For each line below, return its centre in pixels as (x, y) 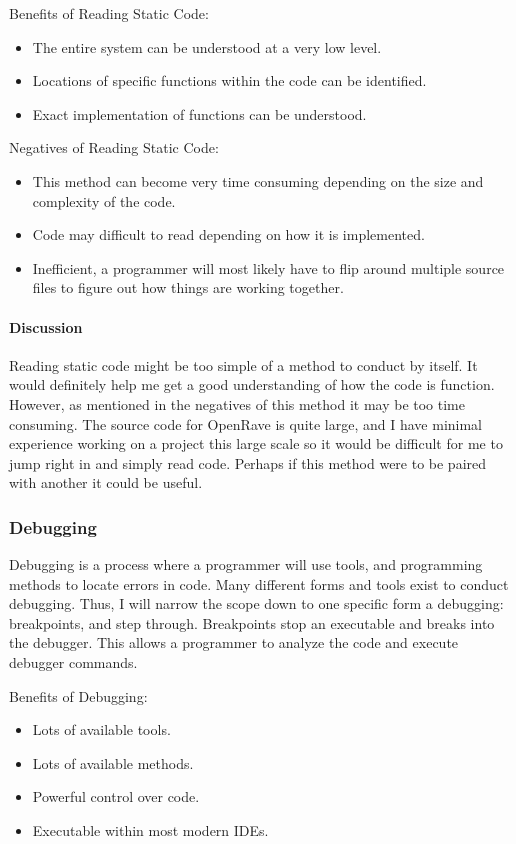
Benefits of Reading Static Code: (109, 13)
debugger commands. (73, 662)
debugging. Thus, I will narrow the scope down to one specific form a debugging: (256, 603)
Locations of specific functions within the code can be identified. (229, 80)
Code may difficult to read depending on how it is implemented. (228, 234)
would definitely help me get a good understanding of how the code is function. (252, 384)
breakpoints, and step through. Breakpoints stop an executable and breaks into (252, 622)
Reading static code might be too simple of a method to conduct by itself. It (243, 364)
